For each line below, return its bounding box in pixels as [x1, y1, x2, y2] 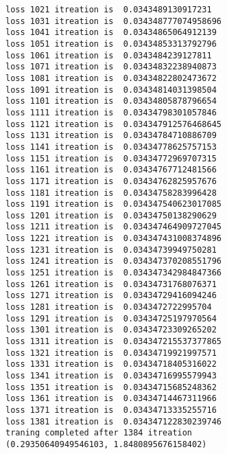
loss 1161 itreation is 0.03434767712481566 [5, 165, 217, 175]
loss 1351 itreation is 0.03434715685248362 [5, 382, 217, 392]
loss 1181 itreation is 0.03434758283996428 [5, 188, 217, 198]
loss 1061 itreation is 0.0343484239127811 [5, 50, 212, 60]
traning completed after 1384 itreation [5, 428, 193, 438]
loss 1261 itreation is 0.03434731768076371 [5, 279, 217, 289]
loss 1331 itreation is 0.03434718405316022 [5, 359, 217, 370]
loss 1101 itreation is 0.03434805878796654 [5, 96, 217, 106]
